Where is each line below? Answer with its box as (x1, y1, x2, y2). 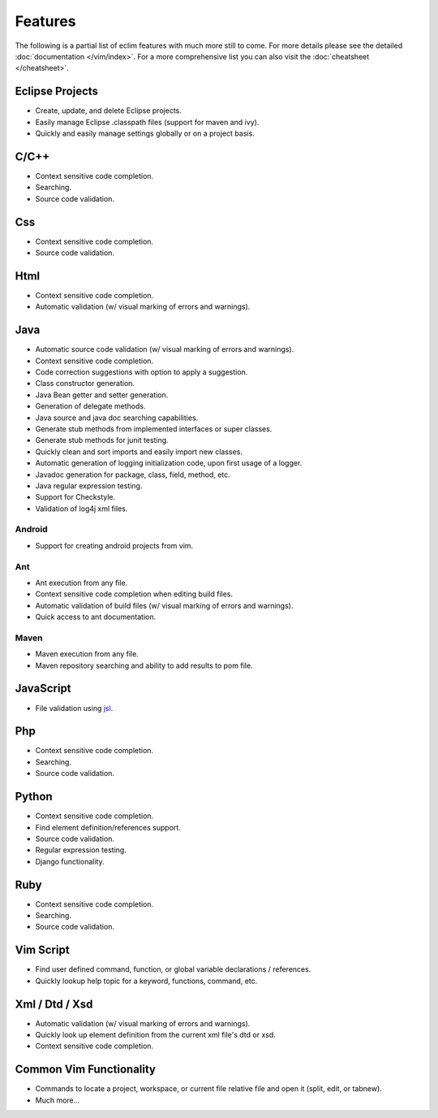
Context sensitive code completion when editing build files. (35, 589, 233, 599)
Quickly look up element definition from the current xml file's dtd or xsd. (35, 1030, 276, 1039)
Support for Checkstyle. (35, 492, 116, 502)
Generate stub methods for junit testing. (35, 435, 170, 445)
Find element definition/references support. (35, 822, 182, 832)
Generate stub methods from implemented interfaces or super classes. (35, 423, 273, 434)
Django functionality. (35, 856, 105, 866)
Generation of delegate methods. (35, 401, 146, 411)
